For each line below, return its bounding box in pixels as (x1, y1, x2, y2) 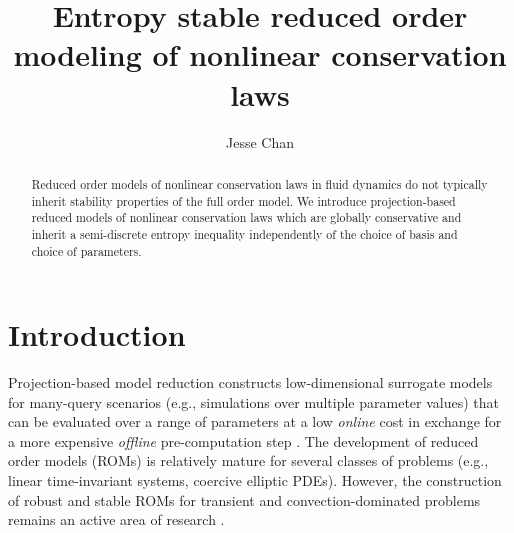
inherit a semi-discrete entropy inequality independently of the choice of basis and (31, 225, 458, 242)
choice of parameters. (31, 242, 142, 259)
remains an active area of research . (8, 509, 225, 530)
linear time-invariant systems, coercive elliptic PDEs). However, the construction (8, 470, 502, 491)
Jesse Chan (226, 131, 294, 152)
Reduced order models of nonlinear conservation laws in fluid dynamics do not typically (31, 175, 488, 192)
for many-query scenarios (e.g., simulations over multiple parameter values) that (8, 391, 499, 412)
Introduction (8, 314, 186, 355)
